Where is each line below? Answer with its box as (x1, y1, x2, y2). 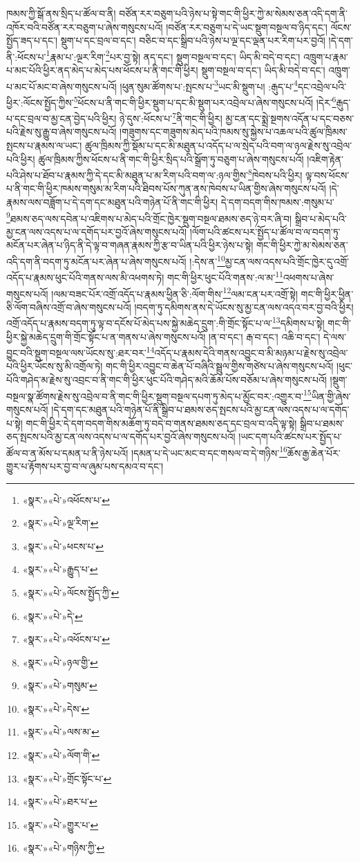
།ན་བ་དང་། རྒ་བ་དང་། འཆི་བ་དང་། (209, 329, 321, 344)
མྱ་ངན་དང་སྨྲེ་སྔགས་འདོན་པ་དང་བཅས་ (225, 111, 354, 125)
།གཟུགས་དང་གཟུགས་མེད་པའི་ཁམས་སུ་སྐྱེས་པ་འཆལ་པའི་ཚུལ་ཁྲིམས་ (120, 124, 348, 139)
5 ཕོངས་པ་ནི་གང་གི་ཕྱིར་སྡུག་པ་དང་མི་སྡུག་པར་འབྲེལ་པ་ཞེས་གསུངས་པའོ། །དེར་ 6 (73, 93, 337, 109)
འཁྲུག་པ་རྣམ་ (303, 49, 348, 64)
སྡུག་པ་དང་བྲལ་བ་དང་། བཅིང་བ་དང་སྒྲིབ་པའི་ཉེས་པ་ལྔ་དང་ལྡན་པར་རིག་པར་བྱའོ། (60, 33, 325, 48)
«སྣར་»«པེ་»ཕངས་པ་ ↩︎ (22, 538, 104, 553)
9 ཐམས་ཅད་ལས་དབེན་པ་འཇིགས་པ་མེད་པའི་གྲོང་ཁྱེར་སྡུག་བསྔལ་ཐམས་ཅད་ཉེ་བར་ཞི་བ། (6, 209, 292, 225)
